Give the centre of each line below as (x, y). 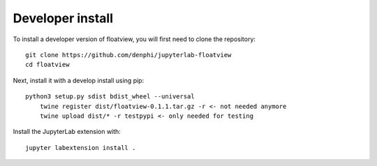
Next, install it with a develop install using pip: (79, 80)
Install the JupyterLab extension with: (67, 132)
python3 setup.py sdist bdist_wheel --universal (110, 97)
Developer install (63, 18)
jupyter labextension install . (81, 148)
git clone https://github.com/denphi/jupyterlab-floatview (128, 55)
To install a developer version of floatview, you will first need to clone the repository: (134, 39)
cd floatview (47, 65)
